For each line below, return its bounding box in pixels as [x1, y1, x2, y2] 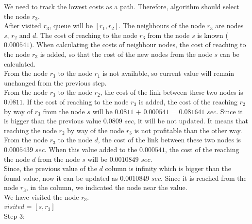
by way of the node [67, 125, 124, 135]
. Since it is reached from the [161, 172, 247, 183]
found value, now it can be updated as [4, 172, 118, 183]
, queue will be [49, 20, 93, 31]
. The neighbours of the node [118, 20, 205, 31]
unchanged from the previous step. [4, 77, 107, 87]
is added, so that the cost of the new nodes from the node [40, 49, 212, 59]
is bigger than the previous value [4, 116, 101, 126]
